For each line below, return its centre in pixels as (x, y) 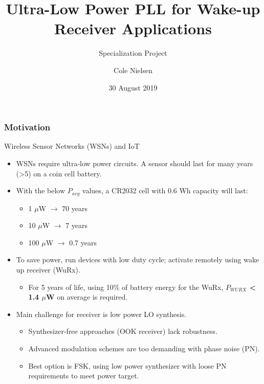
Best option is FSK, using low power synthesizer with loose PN (127, 365)
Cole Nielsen (133, 70)
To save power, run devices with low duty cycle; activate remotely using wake (138, 259)
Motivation (27, 127)
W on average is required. (87, 297)
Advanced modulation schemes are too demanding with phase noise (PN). (144, 348)
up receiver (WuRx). (48, 269)
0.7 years (83, 242)
